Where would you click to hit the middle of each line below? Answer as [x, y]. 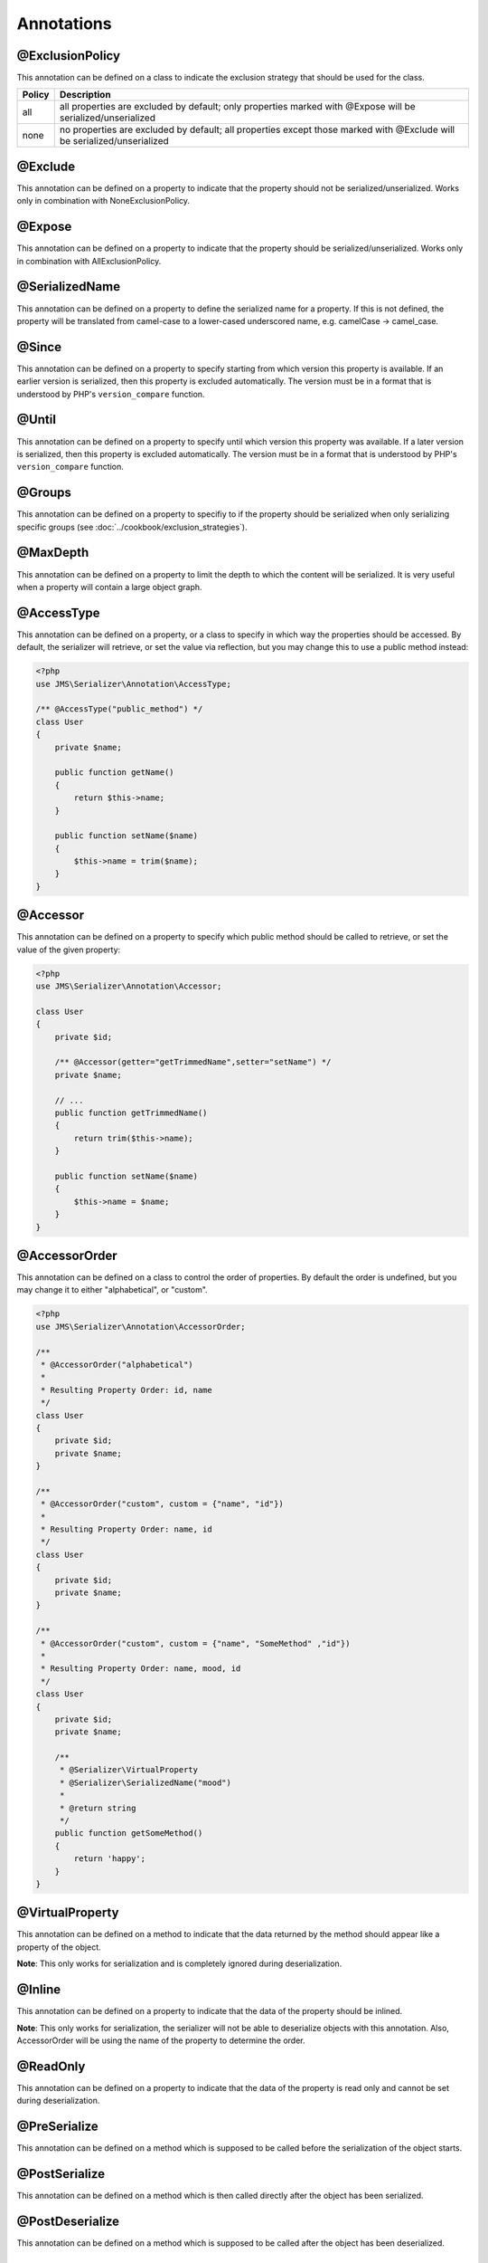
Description [85, 95]
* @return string [98, 1808]
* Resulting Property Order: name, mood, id [141, 1669]
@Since [39, 347]
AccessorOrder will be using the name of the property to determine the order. [161, 2040]
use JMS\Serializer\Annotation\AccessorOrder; [141, 1327]
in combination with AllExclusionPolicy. [89, 261]
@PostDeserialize [68, 2221]
